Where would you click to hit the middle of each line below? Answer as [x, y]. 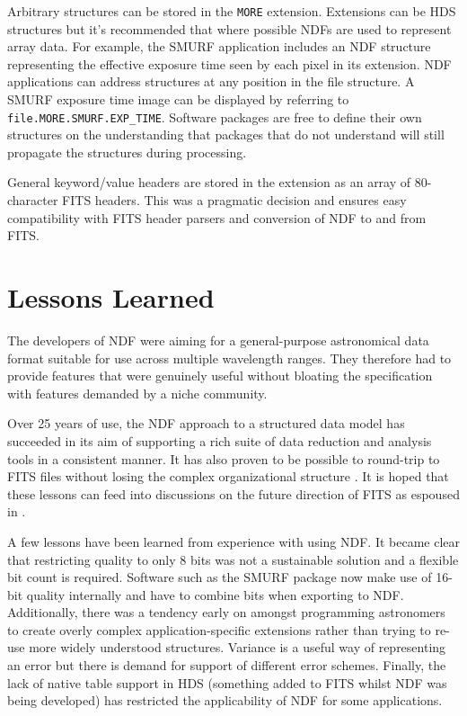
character [33, 200]
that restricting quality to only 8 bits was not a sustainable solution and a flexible [233, 559]
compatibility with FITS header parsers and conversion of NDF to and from [217, 217]
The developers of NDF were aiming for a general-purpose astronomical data [218, 340]
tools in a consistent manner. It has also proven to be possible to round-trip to [224, 458]
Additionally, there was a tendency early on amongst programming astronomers [226, 612]
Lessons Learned [111, 297]
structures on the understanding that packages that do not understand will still [226, 134]
